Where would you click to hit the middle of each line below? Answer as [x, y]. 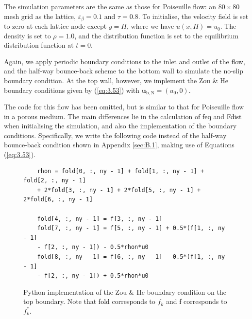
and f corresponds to [196, 301]
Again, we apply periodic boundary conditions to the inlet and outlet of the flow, [125, 61]
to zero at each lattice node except [55, 26]
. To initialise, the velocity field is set [193, 16]
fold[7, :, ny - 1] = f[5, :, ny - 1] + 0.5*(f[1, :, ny [131, 228]
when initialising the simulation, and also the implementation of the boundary [120, 126]
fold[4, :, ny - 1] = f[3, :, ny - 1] [100, 219]
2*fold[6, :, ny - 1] [58, 200]
